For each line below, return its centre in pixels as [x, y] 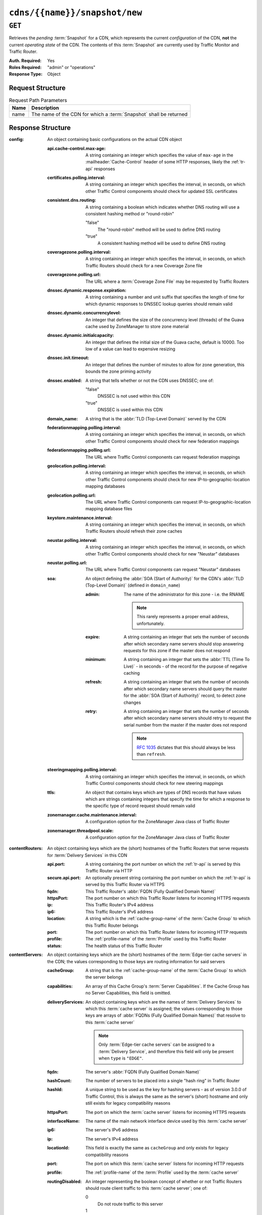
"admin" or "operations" [71, 67]
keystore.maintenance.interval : [80, 518]
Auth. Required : [25, 60]
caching [132, 673]
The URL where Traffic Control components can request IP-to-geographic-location [168, 502]
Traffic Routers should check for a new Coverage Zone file [144, 265]
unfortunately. [151, 623]
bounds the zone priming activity [118, 371]
